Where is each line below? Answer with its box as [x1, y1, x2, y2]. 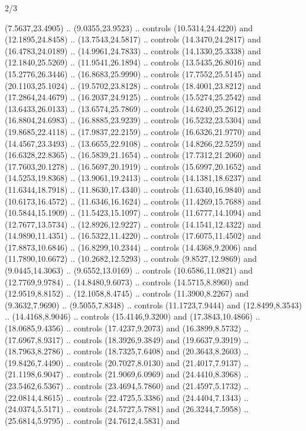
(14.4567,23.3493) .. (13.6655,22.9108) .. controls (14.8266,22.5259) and [5, 137, 261, 149]
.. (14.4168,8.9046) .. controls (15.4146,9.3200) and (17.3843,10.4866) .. [5, 310, 261, 323]
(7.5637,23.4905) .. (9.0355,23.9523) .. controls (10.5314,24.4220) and [5, 21, 253, 34]
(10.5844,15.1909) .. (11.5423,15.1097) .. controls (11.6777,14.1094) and [5, 206, 261, 219]
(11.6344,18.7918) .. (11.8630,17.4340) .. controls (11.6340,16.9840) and [5, 183, 261, 195]
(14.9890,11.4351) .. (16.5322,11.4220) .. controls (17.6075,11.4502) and [5, 229, 261, 242]
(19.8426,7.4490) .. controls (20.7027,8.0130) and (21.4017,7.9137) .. [5, 356, 249, 369]
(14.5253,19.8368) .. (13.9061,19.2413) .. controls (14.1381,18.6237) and [5, 172, 261, 184]
